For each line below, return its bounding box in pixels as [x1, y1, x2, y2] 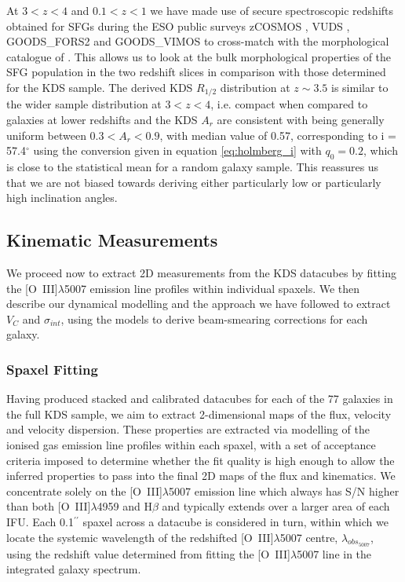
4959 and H [97, 498, 152, 514]
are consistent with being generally [217, 112, 385, 128]
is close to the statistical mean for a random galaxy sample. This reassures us [6, 159, 379, 174]
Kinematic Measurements [6, 228, 218, 252]
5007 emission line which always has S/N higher [169, 482, 400, 499]
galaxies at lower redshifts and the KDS [6, 112, 198, 128]
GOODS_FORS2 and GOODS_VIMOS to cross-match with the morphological [6, 33, 389, 49]
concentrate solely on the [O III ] [6, 482, 162, 499]
